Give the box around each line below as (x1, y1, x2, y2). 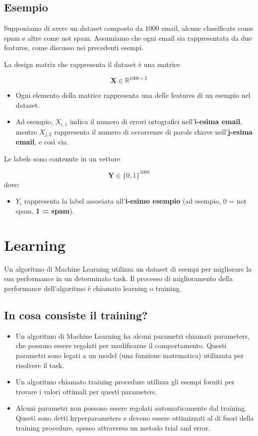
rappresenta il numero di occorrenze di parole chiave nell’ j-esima (54, 126, 253, 137)
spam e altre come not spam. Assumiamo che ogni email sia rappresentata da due (4, 32, 252, 43)
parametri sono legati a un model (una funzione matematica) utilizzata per (15, 350, 244, 360)
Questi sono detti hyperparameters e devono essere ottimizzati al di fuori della (15, 412, 254, 423)
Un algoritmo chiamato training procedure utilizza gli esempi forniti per (15, 376, 235, 387)
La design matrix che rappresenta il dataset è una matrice (4, 59, 180, 69)
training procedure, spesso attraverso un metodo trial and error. (15, 422, 210, 433)
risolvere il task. (15, 360, 64, 370)
